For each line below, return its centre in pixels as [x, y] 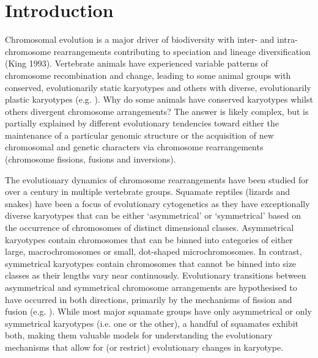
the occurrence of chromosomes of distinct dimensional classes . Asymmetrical [150, 228]
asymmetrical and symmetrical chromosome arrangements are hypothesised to [151, 287]
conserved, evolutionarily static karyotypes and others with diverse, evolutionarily [158, 87]
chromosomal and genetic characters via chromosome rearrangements [134, 147]
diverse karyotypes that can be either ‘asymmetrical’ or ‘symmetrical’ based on [153, 215]
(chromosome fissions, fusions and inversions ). [91, 159]
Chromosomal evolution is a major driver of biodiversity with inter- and [140, 39]
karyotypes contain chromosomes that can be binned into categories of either [149, 239]
